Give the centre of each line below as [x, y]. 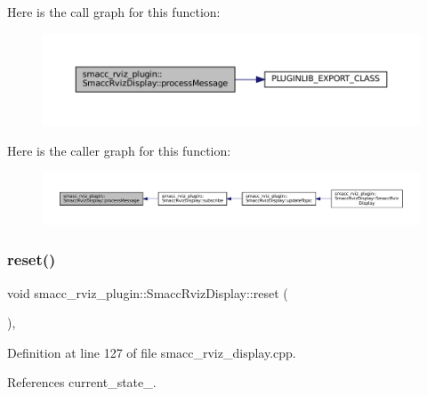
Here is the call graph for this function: [114, 12]
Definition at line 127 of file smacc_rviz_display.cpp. [152, 352]
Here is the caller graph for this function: [119, 150]
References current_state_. [82, 382]
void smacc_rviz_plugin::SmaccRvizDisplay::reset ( [148, 292]
